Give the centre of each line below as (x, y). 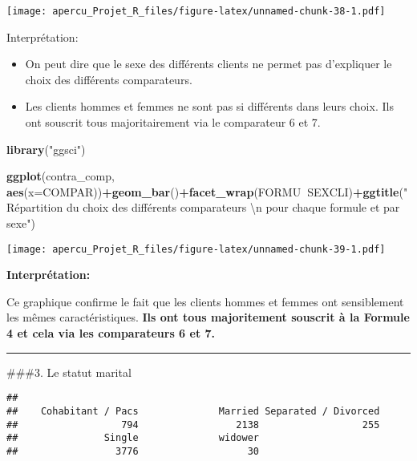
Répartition (35, 207)
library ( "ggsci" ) (46, 149)
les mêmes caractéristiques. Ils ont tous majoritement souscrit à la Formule (208, 317)
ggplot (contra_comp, (61, 176)
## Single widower (133, 438)
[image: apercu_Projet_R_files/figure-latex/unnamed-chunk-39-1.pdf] (196, 249)
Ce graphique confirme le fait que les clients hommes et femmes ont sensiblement (205, 301)
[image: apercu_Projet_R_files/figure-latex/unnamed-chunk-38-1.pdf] (196, 11)
